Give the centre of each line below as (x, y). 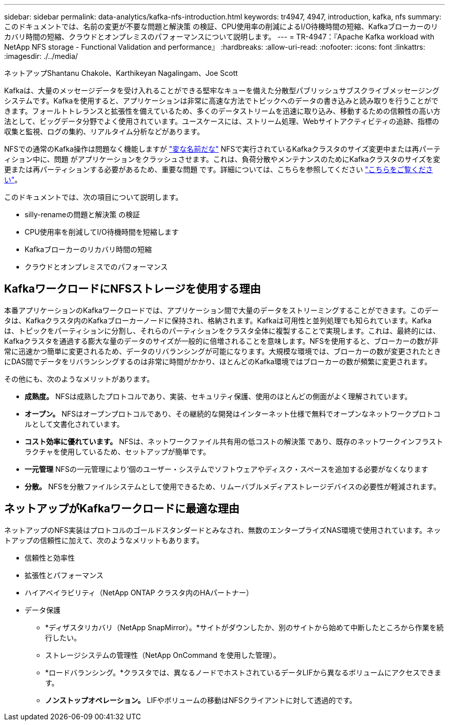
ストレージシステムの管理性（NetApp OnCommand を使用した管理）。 (163, 655)
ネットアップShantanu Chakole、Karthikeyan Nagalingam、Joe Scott (121, 73)
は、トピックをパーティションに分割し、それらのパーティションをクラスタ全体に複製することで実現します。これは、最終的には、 (222, 330)
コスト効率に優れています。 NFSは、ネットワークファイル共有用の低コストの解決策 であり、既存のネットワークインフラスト (234, 441)
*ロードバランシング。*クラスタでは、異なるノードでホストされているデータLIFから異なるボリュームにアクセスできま (243, 672)
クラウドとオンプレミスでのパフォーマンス (96, 267)
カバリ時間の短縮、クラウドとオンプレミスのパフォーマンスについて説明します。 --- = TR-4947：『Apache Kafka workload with (219, 37)
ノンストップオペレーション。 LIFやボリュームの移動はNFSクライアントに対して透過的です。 (201, 700)
